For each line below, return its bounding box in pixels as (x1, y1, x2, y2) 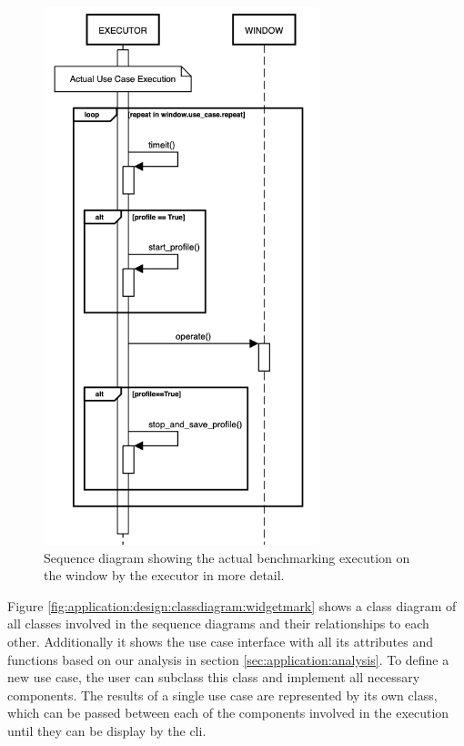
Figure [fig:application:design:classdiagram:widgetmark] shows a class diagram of (7, 596, 457, 615)
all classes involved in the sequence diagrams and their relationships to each (7, 614, 429, 633)
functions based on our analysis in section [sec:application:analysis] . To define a (7, 649, 449, 669)
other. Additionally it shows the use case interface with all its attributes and (7, 631, 434, 650)
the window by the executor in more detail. (44, 566, 285, 585)
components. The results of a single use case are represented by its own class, (7, 685, 438, 704)
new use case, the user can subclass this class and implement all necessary (7, 668, 420, 687)
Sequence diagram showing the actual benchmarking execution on (44, 547, 410, 567)
